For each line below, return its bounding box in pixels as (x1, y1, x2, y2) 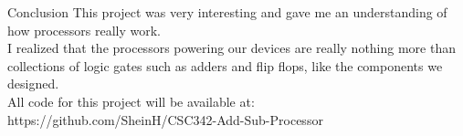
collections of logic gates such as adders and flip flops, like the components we (7, 56, 443, 75)
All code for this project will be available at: (7, 91, 255, 110)
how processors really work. (7, 20, 161, 39)
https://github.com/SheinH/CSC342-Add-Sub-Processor (7, 110, 323, 129)
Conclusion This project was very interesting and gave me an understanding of (7, 3, 447, 21)
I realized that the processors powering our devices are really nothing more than (7, 38, 456, 58)
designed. (7, 74, 59, 93)
